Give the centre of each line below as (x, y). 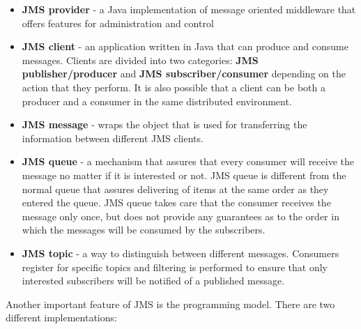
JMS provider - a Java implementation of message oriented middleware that (189, 9)
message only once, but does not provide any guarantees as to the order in (180, 216)
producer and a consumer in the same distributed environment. (157, 101)
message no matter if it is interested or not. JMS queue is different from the (184, 175)
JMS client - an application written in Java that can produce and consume (185, 46)
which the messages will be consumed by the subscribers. (144, 230)
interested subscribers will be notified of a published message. (153, 281)
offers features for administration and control (118, 23)
